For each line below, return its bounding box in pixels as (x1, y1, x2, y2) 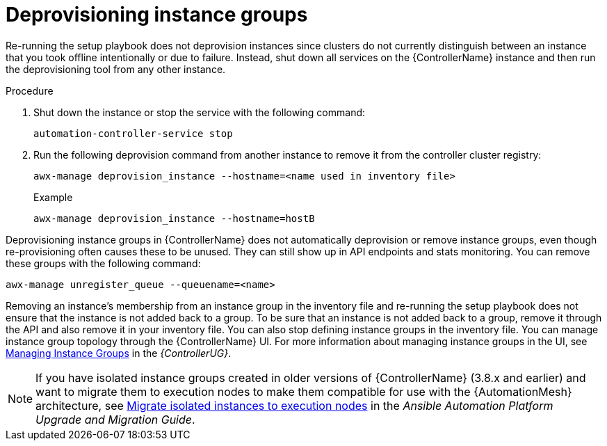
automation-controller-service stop (33, 127, 233, 139)
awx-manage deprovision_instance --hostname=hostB (33, 212, 315, 224)
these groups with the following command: (6, 257, 201, 269)
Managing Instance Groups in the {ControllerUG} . (6, 347, 232, 359)
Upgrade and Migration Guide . (35, 412, 195, 427)
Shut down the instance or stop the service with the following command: (33, 106, 366, 118)
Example (33, 191, 73, 203)
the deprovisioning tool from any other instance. (6, 63, 226, 75)
